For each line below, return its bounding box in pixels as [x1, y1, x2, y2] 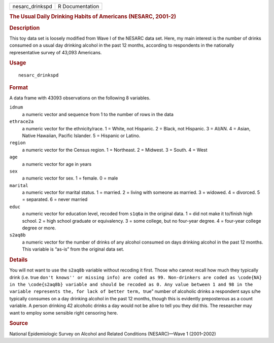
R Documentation [57, 3, 99, 10]
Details [9, 256, 28, 263]
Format [9, 84, 28, 91]
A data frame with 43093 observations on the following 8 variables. [9, 95, 151, 101]
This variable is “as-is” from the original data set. [22, 246, 124, 252]
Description [9, 24, 40, 31]
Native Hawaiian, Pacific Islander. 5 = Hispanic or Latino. [22, 132, 141, 139]
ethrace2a [9, 119, 34, 124]
